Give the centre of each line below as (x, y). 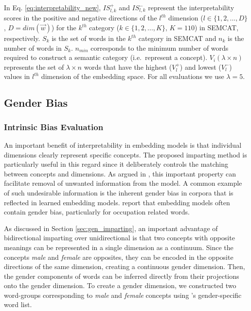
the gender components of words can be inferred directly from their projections (122, 276)
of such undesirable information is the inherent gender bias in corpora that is (119, 192)
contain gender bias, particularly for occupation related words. (97, 212)
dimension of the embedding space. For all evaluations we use (133, 76)
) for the (64, 28)
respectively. (22, 38)
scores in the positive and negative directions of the (81, 18)
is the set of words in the (89, 38)
